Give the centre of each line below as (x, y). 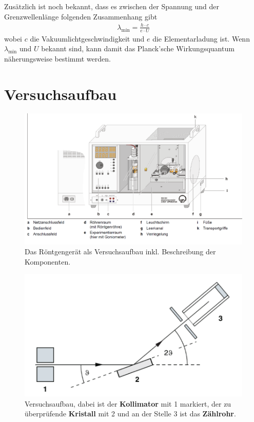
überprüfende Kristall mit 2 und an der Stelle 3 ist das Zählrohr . (130, 414)
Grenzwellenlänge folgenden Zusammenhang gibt (81, 16)
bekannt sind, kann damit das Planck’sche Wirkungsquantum (138, 48)
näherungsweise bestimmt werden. (57, 58)
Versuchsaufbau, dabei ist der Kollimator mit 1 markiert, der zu (128, 403)
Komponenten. (48, 261)
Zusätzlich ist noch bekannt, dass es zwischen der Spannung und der (112, 6)
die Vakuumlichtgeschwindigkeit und (87, 38)
